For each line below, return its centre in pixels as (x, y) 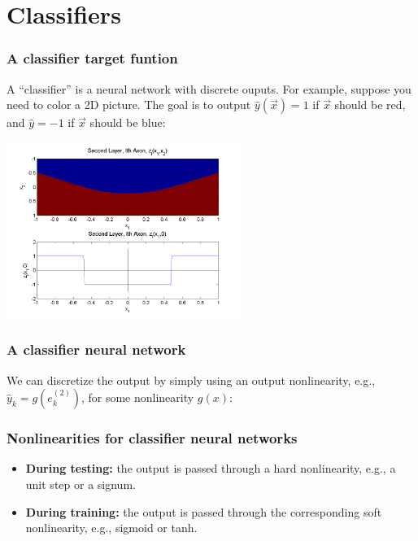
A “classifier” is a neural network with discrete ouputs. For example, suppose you (209, 88)
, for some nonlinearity (137, 397)
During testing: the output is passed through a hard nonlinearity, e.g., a (211, 468)
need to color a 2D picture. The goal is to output (129, 105)
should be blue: (128, 122)
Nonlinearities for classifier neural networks (152, 438)
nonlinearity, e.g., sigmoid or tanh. (111, 528)
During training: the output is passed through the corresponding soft (204, 511)
